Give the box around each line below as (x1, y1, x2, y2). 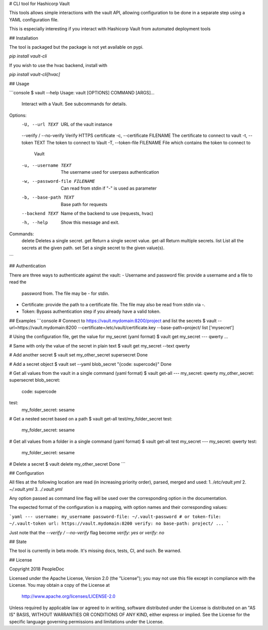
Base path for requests (61, 201, 108, 207)
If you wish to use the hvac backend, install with (9, 62, 108, 68)
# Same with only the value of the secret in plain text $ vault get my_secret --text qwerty (9, 343, 190, 349)
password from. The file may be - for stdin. (21, 290, 110, 296)
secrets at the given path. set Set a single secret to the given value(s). (21, 245, 165, 251)
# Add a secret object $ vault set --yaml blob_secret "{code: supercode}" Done (9, 361, 172, 367)
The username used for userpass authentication (61, 169, 159, 175)
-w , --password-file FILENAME (21, 179, 95, 184)
